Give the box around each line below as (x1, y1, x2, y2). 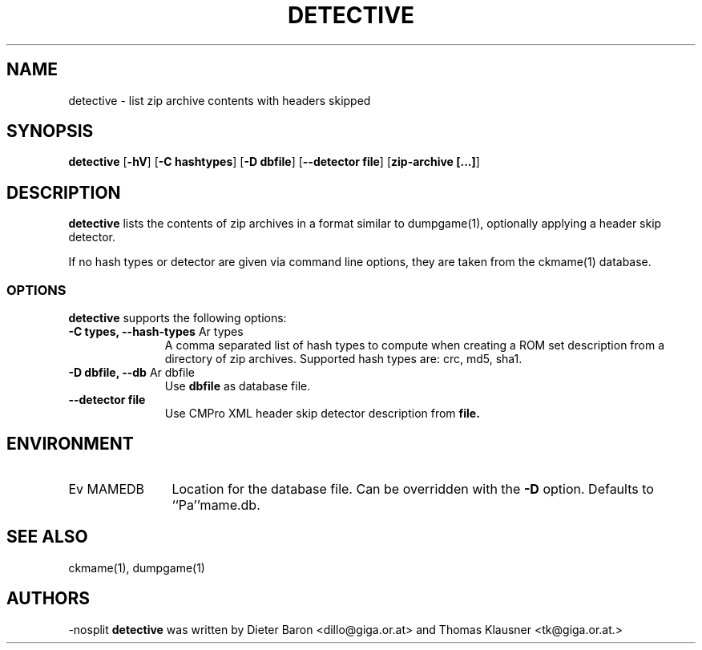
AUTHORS (6, 588, 91, 609)
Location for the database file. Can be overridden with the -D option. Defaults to (171, 480, 654, 497)
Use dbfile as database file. (164, 379, 311, 394)
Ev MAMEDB (68, 480, 145, 497)
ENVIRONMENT (6, 434, 134, 454)
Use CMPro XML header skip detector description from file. (164, 406, 480, 421)
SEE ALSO (6, 527, 88, 547)
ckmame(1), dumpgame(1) (68, 560, 205, 575)
